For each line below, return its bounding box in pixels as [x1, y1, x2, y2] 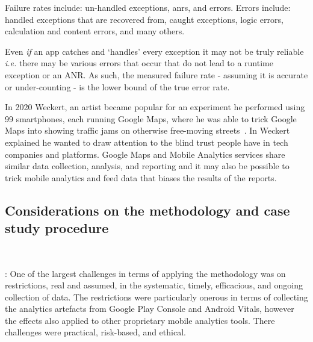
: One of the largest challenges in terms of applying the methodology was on [5, 267, 286, 279]
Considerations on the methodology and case [5, 201, 290, 219]
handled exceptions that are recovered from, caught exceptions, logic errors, [5, 13, 284, 25]
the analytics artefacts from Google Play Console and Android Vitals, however [5, 302, 294, 315]
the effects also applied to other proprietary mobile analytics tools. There [5, 314, 275, 326]
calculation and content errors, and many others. [5, 25, 185, 37]
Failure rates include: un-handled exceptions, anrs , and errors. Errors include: [5, 1, 291, 13]
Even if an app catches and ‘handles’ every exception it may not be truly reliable [5, 45, 304, 57]
